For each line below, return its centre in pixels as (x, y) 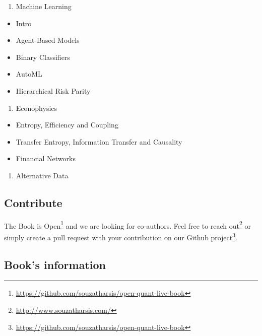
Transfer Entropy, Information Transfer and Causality (99, 141)
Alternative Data (42, 175)
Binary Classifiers (43, 57)
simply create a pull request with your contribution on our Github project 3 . (121, 236)
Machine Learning (44, 6)
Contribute (33, 202)
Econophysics (37, 108)
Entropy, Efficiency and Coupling (67, 125)
